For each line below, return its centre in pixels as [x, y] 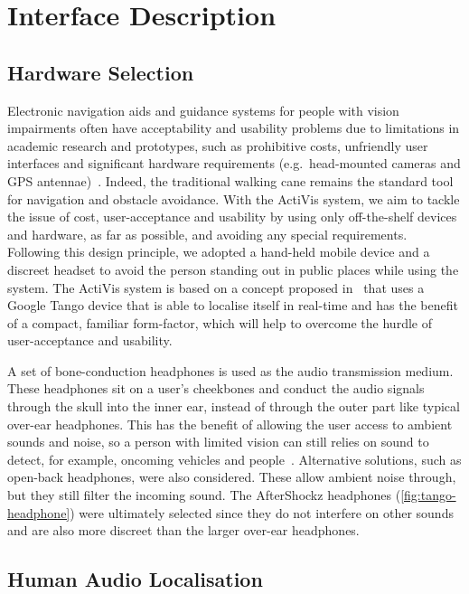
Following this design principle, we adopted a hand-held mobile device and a [219, 252]
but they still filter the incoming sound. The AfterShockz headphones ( [204, 495]
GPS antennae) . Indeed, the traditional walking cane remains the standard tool [230, 180]
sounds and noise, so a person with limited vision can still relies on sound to [218, 442]
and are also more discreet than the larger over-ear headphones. [183, 530]
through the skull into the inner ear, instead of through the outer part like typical [234, 406]
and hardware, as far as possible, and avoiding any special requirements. [207, 234]
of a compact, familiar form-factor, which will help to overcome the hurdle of [220, 322]
